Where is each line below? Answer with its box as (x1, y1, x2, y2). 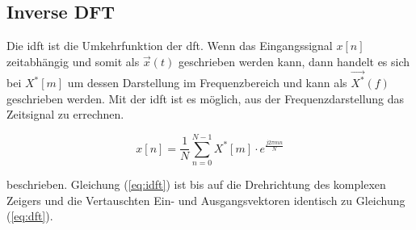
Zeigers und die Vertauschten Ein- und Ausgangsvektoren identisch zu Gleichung (6, 191, 405, 208)
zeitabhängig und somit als (6, 52, 140, 69)
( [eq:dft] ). (6, 207, 53, 224)
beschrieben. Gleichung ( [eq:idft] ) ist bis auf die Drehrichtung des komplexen (6, 176, 386, 193)
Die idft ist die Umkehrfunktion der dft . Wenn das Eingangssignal (6, 37, 333, 54)
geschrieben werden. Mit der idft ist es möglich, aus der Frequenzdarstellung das (6, 90, 405, 107)
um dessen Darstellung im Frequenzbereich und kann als (67, 74, 347, 91)
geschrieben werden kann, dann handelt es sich (178, 52, 410, 69)
